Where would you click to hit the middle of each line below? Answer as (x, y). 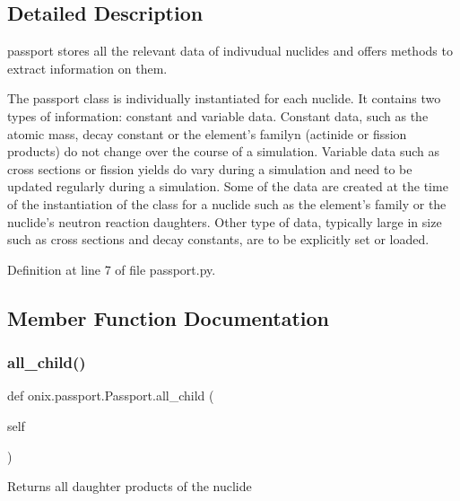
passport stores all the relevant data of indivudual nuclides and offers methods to (230, 51)
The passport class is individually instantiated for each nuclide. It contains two (224, 98)
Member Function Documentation (169, 317)
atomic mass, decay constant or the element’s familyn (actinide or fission (207, 133)
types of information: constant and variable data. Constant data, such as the (218, 115)
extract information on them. (87, 68)
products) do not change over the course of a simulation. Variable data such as (223, 151)
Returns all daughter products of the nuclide (130, 486)
